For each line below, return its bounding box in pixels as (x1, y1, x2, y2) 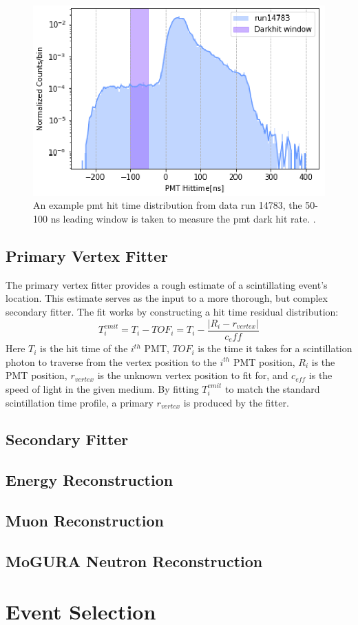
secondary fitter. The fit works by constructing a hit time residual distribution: (6, 305, 339, 319)
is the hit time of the (40, 341, 128, 356)
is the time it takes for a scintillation (198, 341, 352, 356)
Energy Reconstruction (6, 469, 173, 491)
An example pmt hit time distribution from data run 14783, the (33, 198, 302, 212)
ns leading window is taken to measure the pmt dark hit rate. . (50, 212, 316, 226)
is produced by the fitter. (183, 395, 289, 409)
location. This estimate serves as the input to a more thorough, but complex (6, 291, 328, 305)
